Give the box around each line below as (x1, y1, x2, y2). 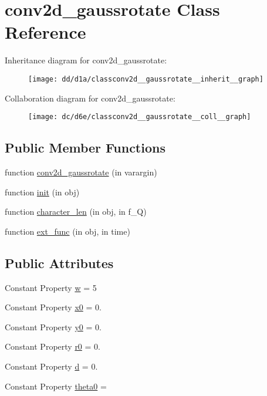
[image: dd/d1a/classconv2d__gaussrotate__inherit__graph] (28, 75, 263, 83)
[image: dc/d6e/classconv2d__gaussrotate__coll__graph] (28, 113, 251, 121)
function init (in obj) (5, 185, 80, 198)
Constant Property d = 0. (5, 360, 98, 372)
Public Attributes (5, 253, 114, 272)
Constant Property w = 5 (5, 281, 97, 293)
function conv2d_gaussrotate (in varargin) (5, 166, 157, 178)
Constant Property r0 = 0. (5, 340, 100, 353)
